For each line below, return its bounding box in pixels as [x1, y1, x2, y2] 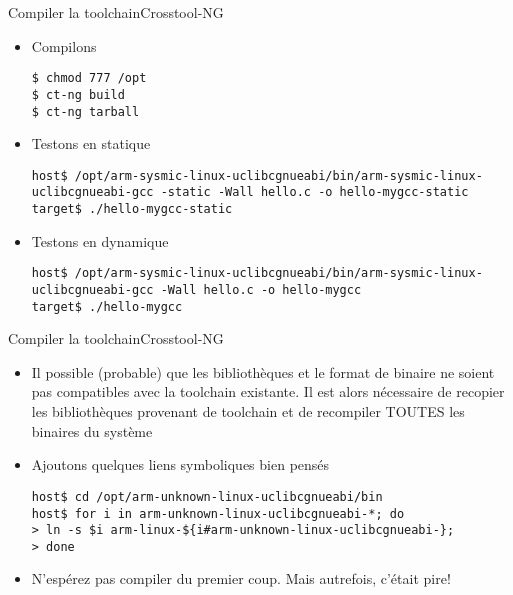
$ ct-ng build [31, 87, 125, 102]
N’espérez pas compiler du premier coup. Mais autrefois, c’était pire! [31, 568, 451, 589]
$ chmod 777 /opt [31, 71, 147, 86]
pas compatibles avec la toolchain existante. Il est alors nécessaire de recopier [31, 381, 505, 402]
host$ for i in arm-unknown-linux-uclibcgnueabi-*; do [31, 506, 405, 521]
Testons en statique [31, 133, 151, 154]
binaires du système [31, 420, 153, 441]
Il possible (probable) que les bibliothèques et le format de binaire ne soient [31, 361, 495, 382]
